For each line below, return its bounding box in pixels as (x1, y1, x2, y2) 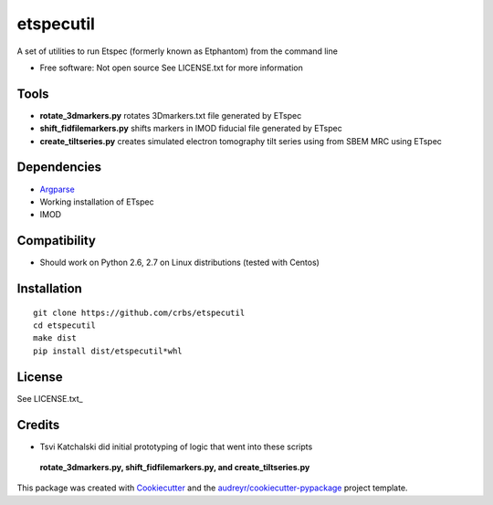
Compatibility (16, 233, 96, 248)
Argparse (39, 184, 75, 195)
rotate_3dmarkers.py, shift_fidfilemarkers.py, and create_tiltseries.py (39, 462, 310, 472)
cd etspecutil (33, 321, 96, 331)
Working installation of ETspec (39, 196, 154, 207)
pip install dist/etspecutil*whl (33, 345, 183, 356)
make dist (33, 333, 77, 343)
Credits (16, 416, 60, 433)
